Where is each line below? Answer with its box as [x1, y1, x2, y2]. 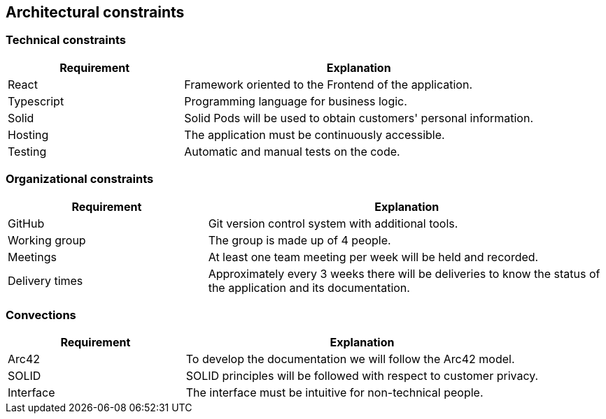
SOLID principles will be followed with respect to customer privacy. [185, 369, 539, 383]
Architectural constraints [6, 3, 185, 21]
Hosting [8, 127, 49, 142]
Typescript [8, 94, 64, 108]
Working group [8, 233, 86, 247]
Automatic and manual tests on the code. [184, 144, 400, 159]
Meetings [8, 249, 57, 264]
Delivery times [8, 273, 83, 288]
